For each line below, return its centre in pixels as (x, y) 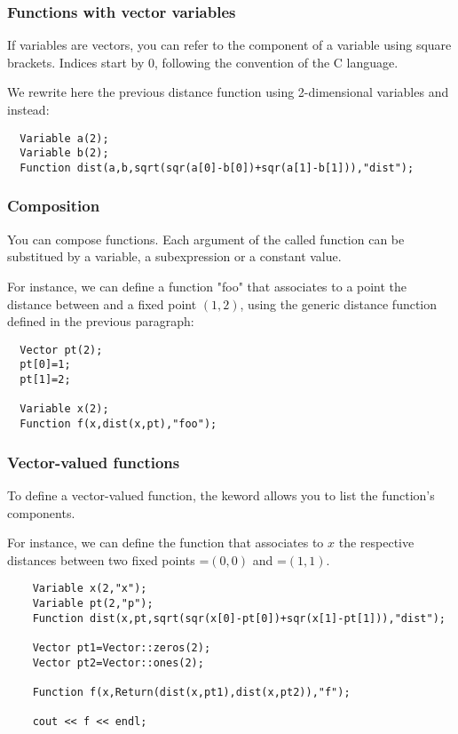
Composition (54, 206)
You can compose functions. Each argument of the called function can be (206, 239)
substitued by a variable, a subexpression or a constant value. (174, 256)
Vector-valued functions (94, 462)
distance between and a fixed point (102, 303)
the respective (376, 543)
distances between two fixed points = (108, 559)
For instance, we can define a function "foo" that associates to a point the (207, 286)
